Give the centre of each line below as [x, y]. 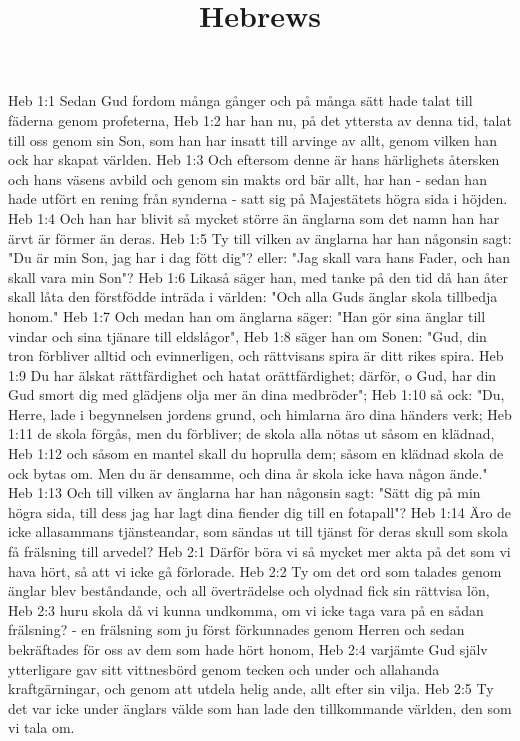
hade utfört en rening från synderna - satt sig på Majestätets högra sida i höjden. [258, 198]
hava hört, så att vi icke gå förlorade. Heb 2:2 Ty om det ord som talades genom [255, 570]
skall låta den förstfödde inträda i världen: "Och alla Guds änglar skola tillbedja [253, 296]
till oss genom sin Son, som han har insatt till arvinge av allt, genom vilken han [252, 139]
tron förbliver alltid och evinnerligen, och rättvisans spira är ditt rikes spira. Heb [256, 355]
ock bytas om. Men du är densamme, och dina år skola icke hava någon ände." [248, 472]
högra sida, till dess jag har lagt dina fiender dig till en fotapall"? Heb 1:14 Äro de [260, 511]
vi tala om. [41, 727]
